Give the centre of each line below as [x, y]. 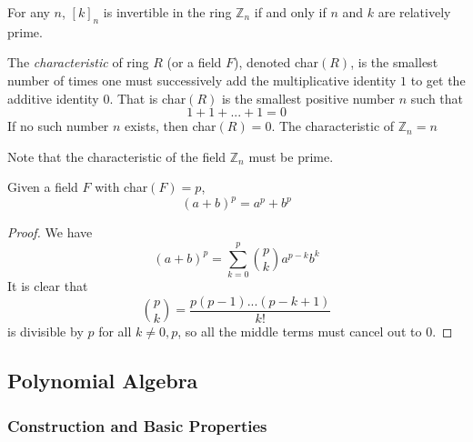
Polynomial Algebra [103, 381]
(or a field [194, 62]
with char [121, 187]
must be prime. [291, 156]
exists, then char [171, 126]
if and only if [290, 12]
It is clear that [48, 286]
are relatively [414, 12]
